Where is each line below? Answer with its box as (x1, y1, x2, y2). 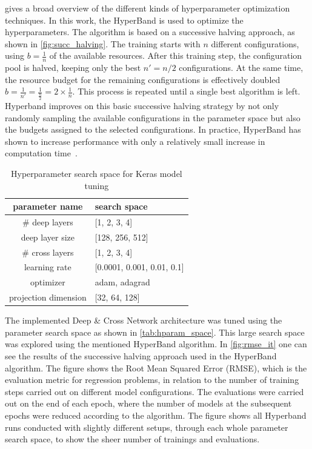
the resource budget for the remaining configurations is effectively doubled (5, 73, 280, 85)
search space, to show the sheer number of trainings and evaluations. (5, 433, 260, 445)
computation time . (5, 147, 78, 159)
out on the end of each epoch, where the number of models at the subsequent (5, 397, 292, 410)
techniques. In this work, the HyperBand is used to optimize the (5, 13, 244, 26)
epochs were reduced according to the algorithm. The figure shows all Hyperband (5, 409, 307, 421)
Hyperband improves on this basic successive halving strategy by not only (5, 99, 279, 111)
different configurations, (211, 37, 299, 50)
